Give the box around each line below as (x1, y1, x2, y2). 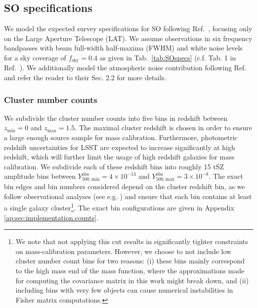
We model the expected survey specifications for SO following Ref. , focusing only (4, 23, 253, 34)
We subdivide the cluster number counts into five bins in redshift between (4, 112, 228, 123)
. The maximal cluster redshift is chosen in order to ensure (75, 122, 253, 133)
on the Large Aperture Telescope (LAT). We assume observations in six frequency (4, 33, 253, 43)
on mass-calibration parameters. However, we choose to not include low (15, 246, 232, 256)
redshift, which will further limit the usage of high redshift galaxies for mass (4, 152, 235, 162)
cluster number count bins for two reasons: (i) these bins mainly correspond (15, 256, 245, 266)
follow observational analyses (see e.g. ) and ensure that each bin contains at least (4, 191, 252, 201)
